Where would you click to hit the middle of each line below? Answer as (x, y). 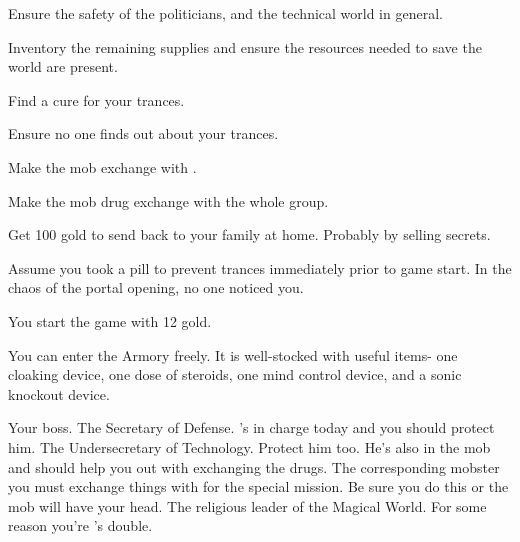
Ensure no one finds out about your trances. (143, 133)
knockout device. (59, 393)
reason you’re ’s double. (80, 525)
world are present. (63, 66)
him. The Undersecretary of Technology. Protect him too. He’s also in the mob (249, 446)
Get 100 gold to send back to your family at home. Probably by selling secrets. (249, 234)
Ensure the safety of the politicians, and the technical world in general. (225, 13)
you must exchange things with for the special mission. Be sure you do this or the (258, 486)
